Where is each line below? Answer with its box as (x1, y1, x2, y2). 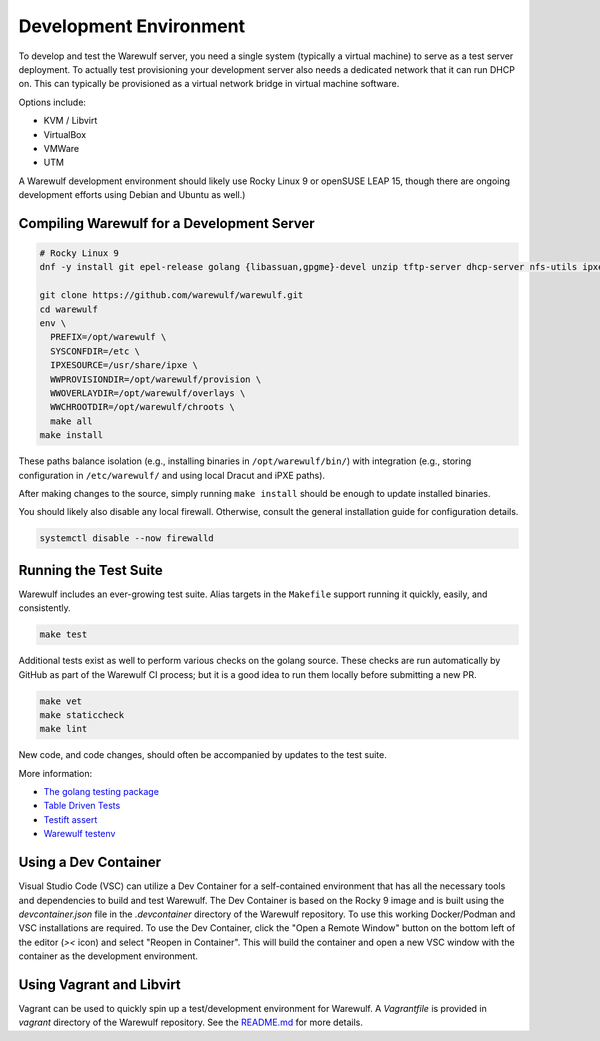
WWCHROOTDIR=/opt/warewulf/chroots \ (50, 401, 235, 413)
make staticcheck (39, 709, 125, 720)
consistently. (18, 602, 72, 614)
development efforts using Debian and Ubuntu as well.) (18, 189, 246, 201)
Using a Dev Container (18, 854, 162, 871)
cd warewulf (39, 303, 99, 315)
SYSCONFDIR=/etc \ (50, 345, 140, 357)
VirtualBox (43, 128, 87, 140)
